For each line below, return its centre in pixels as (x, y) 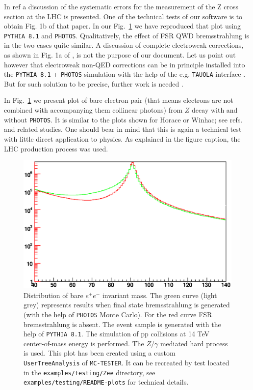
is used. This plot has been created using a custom (100, 353)
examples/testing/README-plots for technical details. (106, 382)
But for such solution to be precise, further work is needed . (94, 83)
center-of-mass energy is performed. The (84, 343)
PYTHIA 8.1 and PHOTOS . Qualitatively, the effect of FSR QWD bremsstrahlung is (127, 35)
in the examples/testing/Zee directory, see (89, 372)
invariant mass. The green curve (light (160, 295)
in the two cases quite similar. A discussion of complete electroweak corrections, (124, 45)
